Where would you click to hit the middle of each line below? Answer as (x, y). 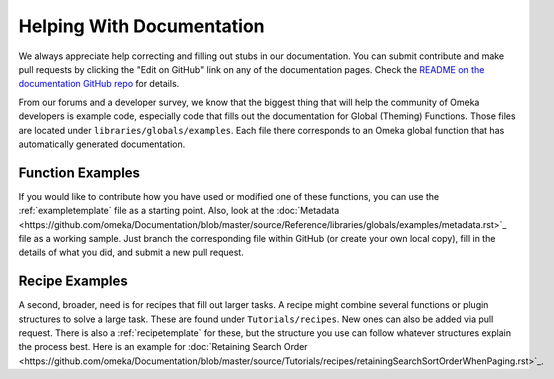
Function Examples (79, 172)
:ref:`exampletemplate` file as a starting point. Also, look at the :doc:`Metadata (179, 211)
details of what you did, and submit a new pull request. (131, 252)
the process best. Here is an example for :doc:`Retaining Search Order (163, 347)
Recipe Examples (73, 281)
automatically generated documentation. (102, 144)
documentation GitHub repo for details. (99, 84)
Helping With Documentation (141, 26)
